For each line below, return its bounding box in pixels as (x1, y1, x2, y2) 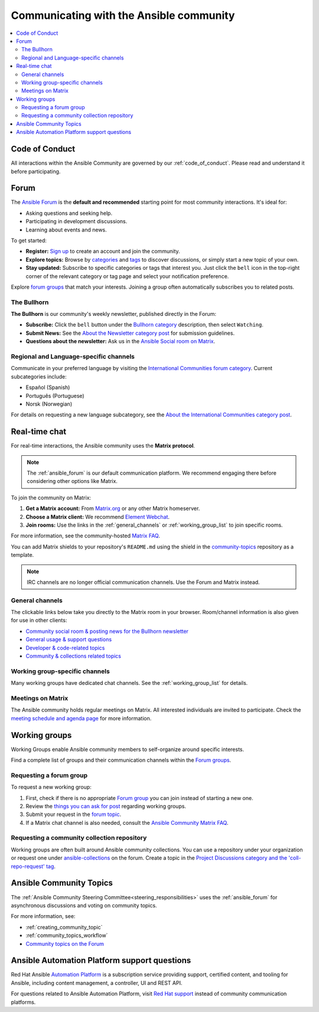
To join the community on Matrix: (11, 494, 92, 501)
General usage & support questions (25, 636, 112, 643)
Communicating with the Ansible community (11, 9, 235, 22)
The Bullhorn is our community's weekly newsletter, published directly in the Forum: (11, 311, 217, 318)
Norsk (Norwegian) (25, 400, 73, 407)
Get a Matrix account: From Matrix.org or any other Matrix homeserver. (25, 505, 200, 512)
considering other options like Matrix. (27, 478, 118, 485)
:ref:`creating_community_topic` (25, 923, 103, 931)
